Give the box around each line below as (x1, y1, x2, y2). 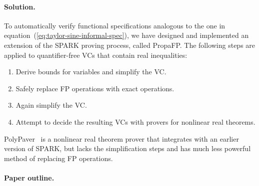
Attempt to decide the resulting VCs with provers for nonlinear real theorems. (15, 116, 255, 127)
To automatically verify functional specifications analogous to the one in (4, 20, 225, 30)
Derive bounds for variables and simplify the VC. (15, 66, 166, 77)
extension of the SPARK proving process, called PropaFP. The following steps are (4, 39, 255, 50)
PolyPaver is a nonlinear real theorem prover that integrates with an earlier (4, 133, 239, 144)
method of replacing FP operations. (4, 153, 113, 163)
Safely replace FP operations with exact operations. (15, 83, 174, 93)
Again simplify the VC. (15, 100, 87, 110)
